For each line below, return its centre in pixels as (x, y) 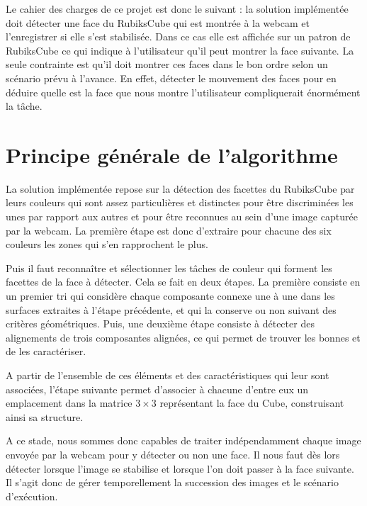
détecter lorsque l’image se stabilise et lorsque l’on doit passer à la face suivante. (180, 468)
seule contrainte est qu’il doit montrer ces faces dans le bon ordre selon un (167, 64)
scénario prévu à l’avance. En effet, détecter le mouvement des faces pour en (171, 78)
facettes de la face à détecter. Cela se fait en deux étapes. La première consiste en (183, 282)
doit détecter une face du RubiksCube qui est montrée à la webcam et (158, 22)
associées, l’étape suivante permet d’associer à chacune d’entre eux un (157, 389)
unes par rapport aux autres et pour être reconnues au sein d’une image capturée (182, 217)
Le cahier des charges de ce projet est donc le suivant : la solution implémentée (177, 9)
